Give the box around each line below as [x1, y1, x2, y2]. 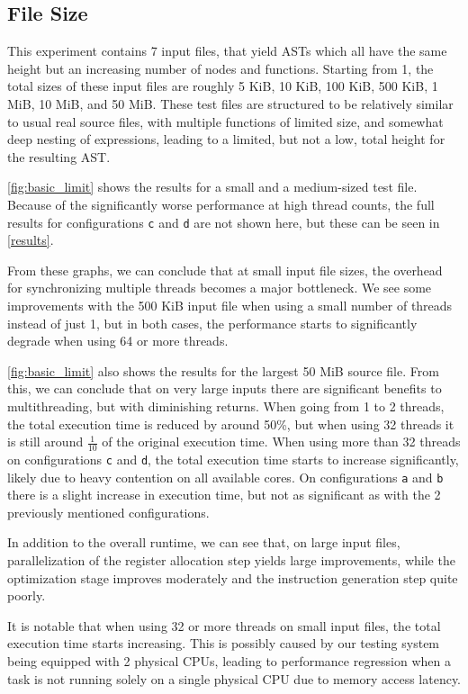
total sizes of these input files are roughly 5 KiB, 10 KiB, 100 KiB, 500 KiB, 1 [7, 77, 438, 95]
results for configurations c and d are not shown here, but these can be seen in [7, 212, 440, 231]
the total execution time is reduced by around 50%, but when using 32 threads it [7, 414, 454, 433]
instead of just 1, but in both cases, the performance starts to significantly [7, 313, 418, 332]
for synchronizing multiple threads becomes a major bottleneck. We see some [7, 278, 432, 297]
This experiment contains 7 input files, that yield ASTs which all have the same [7, 41, 447, 60]
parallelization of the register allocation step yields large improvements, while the [7, 551, 455, 570]
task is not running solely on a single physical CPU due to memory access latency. [7, 669, 461, 688]
